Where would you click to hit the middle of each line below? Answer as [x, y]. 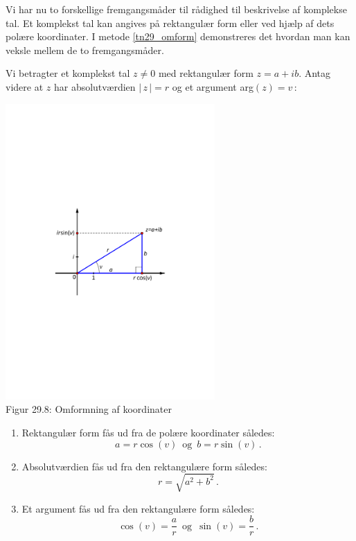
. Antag [315, 73]
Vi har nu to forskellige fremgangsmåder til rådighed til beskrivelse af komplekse [176, 9]
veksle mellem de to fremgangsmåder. [85, 50]
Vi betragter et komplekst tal [68, 73]
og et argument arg [213, 86]
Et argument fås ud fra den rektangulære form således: [138, 508]
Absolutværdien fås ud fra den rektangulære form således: [144, 466]
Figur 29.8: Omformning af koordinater [89, 409]
